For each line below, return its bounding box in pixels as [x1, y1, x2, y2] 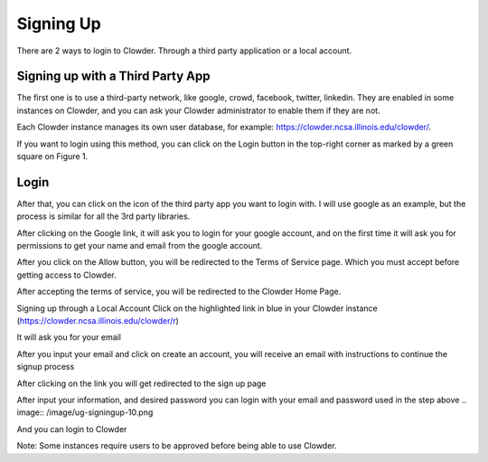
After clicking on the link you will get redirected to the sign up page [16, 378, 267, 389]
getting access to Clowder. [16, 269, 117, 280]
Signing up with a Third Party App [16, 69, 211, 84]
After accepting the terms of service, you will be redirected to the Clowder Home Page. [16, 286, 342, 297]
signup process [16, 362, 75, 372]
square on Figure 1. [16, 151, 89, 162]
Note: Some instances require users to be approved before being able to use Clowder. [16, 440, 338, 451]
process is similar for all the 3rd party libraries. [16, 211, 191, 222]
